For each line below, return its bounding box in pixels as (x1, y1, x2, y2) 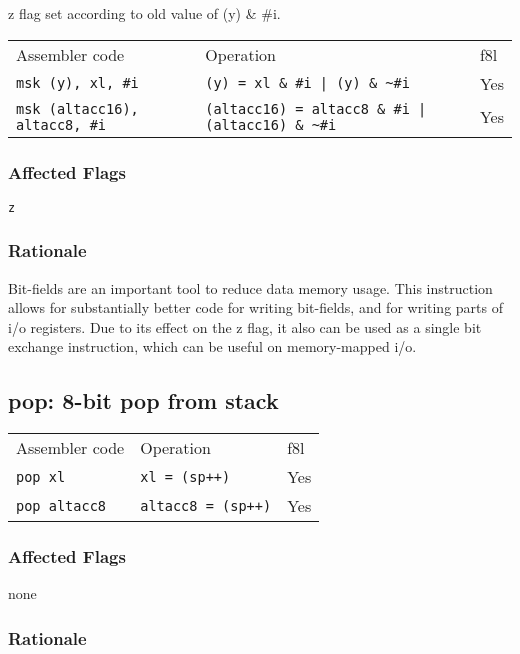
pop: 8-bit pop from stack (8, 385, 279, 416)
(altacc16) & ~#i (205, 116, 337, 133)
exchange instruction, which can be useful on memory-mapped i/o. (8, 336, 417, 357)
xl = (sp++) (140, 468, 231, 485)
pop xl (16, 468, 66, 485)
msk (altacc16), (16, 100, 139, 117)
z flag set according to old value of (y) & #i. (8, 3, 281, 23)
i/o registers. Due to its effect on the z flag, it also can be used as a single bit (8, 316, 482, 337)
